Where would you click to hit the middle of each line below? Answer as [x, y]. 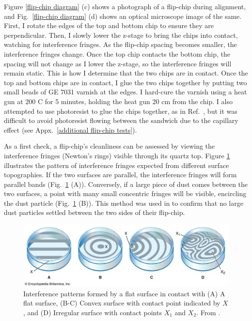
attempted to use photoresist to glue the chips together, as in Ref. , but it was [121, 111]
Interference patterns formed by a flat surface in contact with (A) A [124, 293]
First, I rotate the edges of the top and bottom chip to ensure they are [109, 25]
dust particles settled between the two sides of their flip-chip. [94, 212]
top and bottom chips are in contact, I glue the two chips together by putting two [126, 82]
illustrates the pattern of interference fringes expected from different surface [117, 165]
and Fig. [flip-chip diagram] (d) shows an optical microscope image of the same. [123, 16]
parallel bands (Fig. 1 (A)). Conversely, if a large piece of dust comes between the [126, 184]
